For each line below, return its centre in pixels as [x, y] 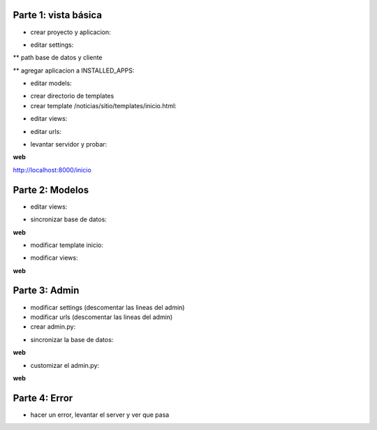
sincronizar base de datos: [69, 219]
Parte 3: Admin [46, 291]
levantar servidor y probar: [69, 144]
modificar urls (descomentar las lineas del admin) [102, 317]
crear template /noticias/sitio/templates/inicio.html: [104, 105]
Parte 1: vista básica [58, 15]
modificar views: [54, 258]
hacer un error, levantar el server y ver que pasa [100, 415]
